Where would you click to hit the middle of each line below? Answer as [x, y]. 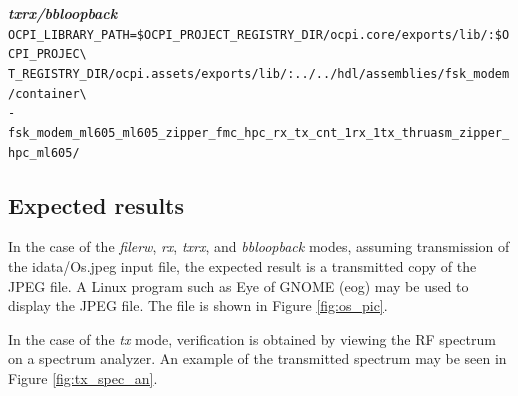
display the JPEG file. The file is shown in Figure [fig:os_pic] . [198, 305]
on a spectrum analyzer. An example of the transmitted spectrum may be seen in [257, 358]
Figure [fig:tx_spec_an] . [83, 377]
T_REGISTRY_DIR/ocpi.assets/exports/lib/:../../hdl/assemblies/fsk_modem [259, 73]
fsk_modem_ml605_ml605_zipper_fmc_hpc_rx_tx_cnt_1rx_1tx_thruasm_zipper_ [259, 132]
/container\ [47, 93]
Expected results [96, 204]
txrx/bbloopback [63, 13]
